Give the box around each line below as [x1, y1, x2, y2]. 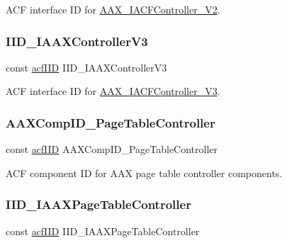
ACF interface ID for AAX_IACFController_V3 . [6, 84, 220, 98]
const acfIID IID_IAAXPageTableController [6, 223, 200, 238]
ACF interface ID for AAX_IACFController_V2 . [6, 2, 220, 16]
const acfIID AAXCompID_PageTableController [6, 142, 218, 157]
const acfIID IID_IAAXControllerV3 [6, 60, 167, 74]
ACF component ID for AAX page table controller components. [6, 165, 283, 180]
